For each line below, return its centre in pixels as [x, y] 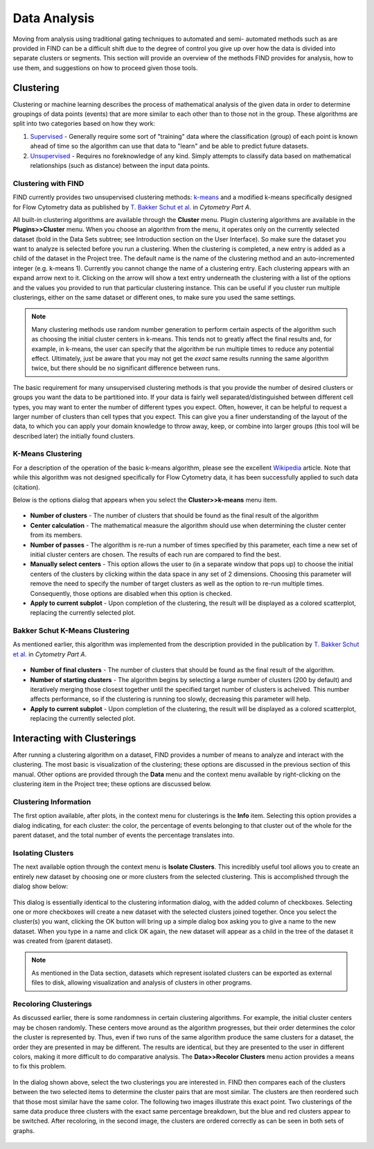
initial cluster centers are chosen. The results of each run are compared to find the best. [156, 554]
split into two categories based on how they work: [84, 124]
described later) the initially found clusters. [74, 436]
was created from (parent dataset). [63, 941]
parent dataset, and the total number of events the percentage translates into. [124, 835]
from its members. [56, 535]
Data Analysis [54, 18]
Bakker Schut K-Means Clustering [71, 631]
